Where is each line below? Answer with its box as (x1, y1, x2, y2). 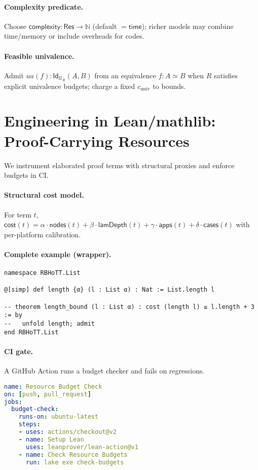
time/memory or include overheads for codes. (4, 30, 144, 41)
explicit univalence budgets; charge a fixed (4, 80, 135, 91)
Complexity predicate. (4, 1, 83, 12)
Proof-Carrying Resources (4, 130, 190, 151)
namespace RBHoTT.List (4, 269, 81, 277)
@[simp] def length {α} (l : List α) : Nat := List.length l (4, 286, 215, 294)
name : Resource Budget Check (4, 383, 102, 390)
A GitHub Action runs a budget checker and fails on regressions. (4, 365, 205, 376)
